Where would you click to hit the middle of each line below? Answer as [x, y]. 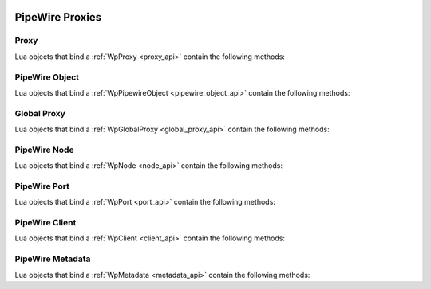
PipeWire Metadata [53, 259]
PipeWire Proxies [58, 17]
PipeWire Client [45, 223]
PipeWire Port [42, 186]
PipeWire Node [45, 150]
